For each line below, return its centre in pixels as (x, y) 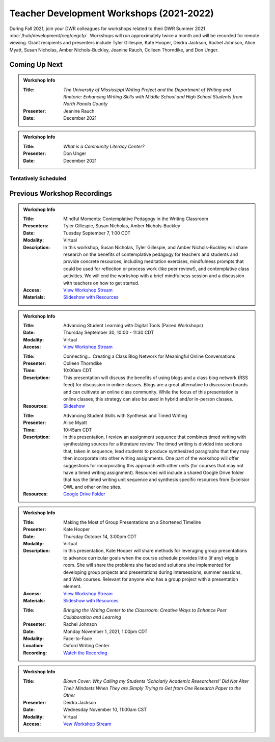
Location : (33, 646)
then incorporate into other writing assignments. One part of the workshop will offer (151, 458)
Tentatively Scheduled (38, 178)
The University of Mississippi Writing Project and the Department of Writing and (147, 90)
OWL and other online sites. (92, 487)
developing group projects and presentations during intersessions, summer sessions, (153, 572)
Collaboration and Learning (92, 617)
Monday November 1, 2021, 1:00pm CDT (105, 631)
